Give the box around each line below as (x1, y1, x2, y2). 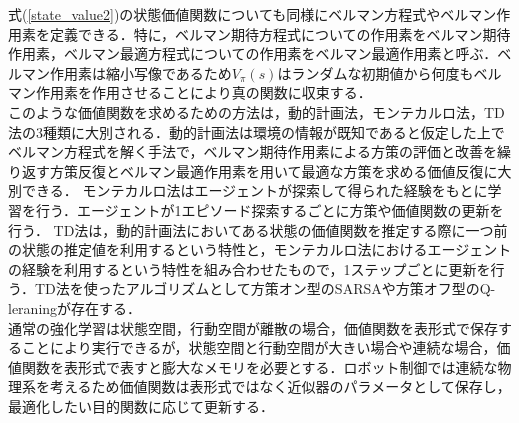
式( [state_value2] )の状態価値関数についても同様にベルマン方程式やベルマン (8, 4, 497, 24)
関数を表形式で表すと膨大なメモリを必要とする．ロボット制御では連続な (21, 356, 498, 377)
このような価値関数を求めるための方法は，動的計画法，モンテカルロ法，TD (8, 101, 505, 122)
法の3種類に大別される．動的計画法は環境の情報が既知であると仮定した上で (8, 121, 505, 142)
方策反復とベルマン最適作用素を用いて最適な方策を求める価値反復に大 (49, 160, 512, 181)
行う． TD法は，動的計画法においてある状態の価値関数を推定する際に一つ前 (8, 219, 508, 240)
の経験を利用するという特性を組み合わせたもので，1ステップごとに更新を (8, 258, 491, 279)
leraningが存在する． (8, 297, 142, 318)
